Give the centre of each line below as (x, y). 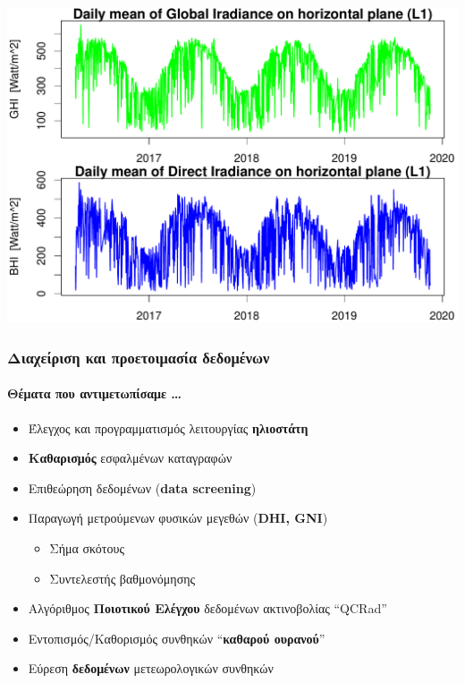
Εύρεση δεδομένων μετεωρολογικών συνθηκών (151, 668)
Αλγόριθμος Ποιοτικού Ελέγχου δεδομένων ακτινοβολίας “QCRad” (207, 608)
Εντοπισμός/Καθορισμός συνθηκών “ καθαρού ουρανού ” (177, 638)
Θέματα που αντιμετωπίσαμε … (95, 393)
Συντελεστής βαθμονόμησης (123, 578)
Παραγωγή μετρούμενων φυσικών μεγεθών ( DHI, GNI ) (178, 518)
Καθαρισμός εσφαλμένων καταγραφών (130, 458)
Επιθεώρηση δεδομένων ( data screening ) (142, 487)
